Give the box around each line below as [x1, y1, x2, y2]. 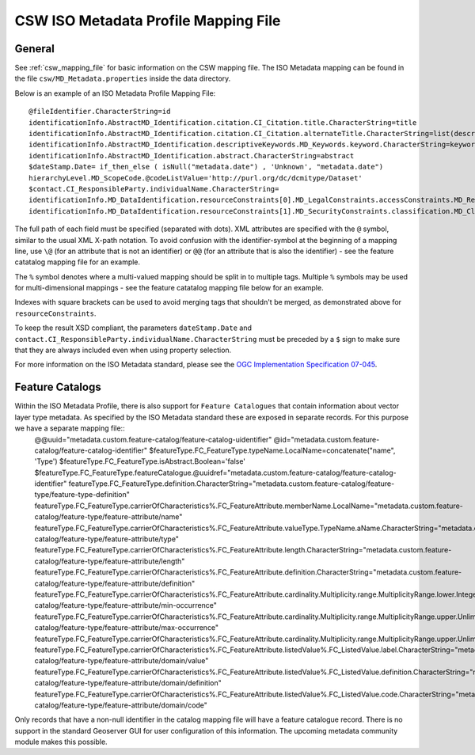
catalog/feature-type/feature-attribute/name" [34, 512, 183, 522]
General [14, 42, 55, 55]
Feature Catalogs [14, 381, 102, 394]
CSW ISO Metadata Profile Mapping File [14, 12, 281, 29]
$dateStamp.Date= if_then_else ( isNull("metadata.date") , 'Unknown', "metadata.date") [28, 162, 384, 172]
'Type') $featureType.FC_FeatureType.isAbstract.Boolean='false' [34, 457, 245, 466]
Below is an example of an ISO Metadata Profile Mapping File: [14, 88, 216, 98]
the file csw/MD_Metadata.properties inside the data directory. [14, 74, 231, 83]
